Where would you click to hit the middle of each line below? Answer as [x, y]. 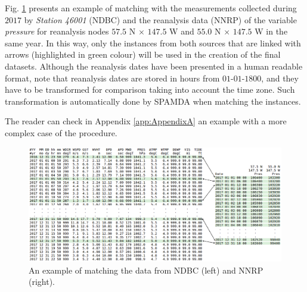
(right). [42, 282]
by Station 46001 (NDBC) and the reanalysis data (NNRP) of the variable [160, 19]
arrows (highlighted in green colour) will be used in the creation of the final [143, 54]
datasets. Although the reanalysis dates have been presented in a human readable [154, 66]
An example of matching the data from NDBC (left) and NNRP [146, 270]
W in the [271, 31]
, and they [280, 78]
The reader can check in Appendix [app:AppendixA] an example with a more [146, 121]
